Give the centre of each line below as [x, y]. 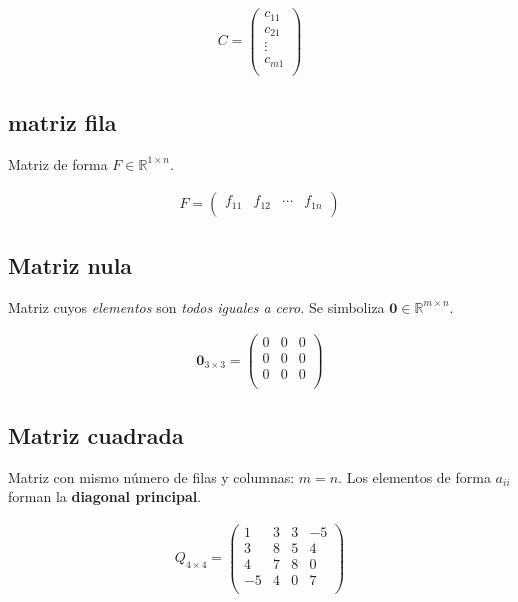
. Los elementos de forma [414, 476]
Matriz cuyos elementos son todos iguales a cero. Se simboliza [196, 306]
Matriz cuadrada [96, 434]
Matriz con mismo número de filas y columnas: [151, 476]
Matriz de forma [58, 163]
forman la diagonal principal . [105, 496]
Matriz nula [70, 264]
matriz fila [62, 122]
